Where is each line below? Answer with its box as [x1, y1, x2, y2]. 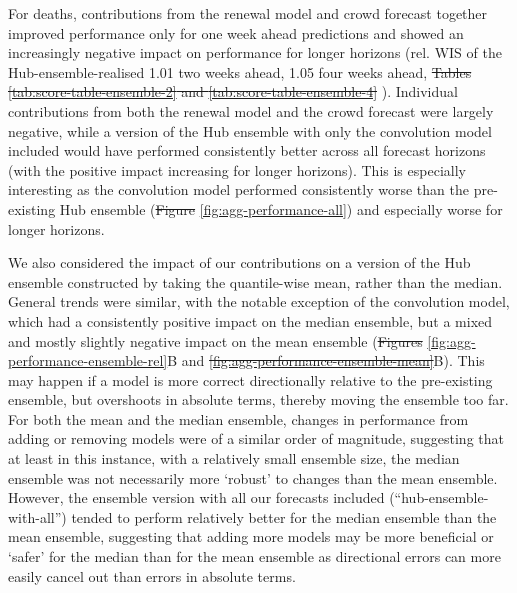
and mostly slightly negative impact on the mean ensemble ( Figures [8, 330, 423, 351]
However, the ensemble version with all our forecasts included [8, 487, 385, 508]
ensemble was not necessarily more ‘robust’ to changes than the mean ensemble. [8, 467, 498, 488]
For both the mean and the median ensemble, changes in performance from [8, 408, 469, 429]
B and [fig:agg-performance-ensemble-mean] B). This [167, 350, 485, 371]
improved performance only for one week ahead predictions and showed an [8, 22, 464, 43]
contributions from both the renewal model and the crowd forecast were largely [8, 100, 494, 121]
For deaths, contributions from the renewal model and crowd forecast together [8, 3, 488, 23]
